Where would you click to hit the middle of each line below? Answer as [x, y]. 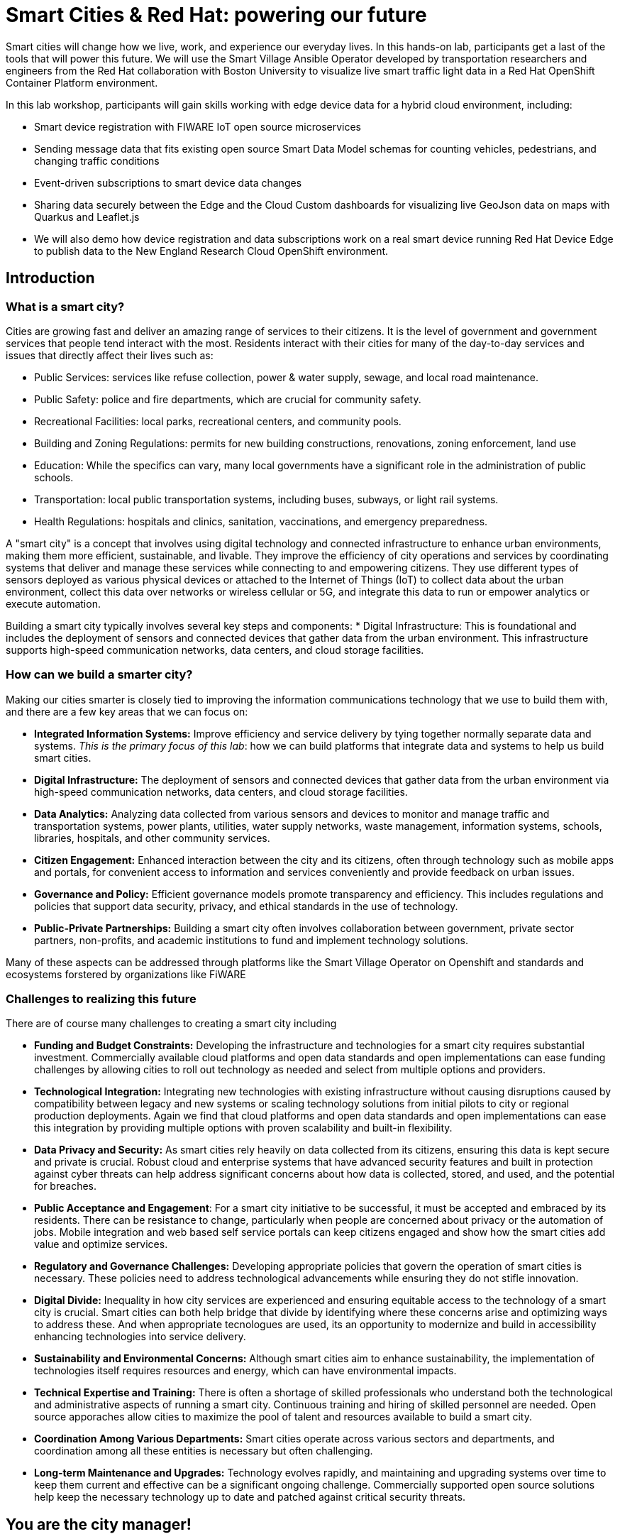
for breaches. [66, 1186]
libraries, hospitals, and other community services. [152, 838]
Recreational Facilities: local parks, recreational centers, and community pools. [218, 421]
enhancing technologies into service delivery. [140, 1337]
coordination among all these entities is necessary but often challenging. [204, 1451]
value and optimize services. [101, 1244]
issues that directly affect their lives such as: [110, 355]
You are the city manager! [99, 1524]
